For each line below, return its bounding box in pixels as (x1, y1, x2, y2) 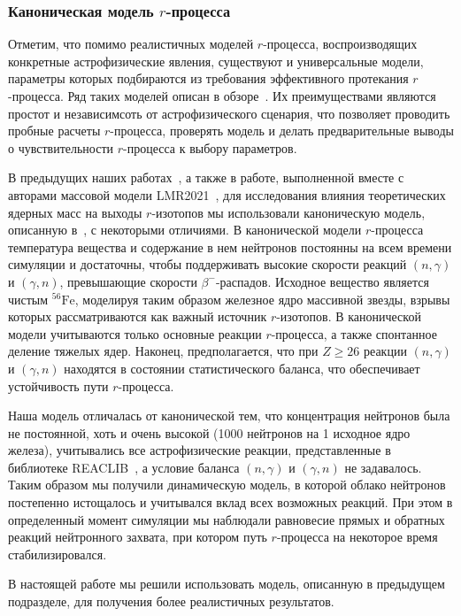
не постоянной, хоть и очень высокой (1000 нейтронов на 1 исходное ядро (8, 423, 411, 442)
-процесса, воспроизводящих (263, 35, 418, 53)
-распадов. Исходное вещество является (215, 272, 429, 290)
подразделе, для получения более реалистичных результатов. (8, 592, 334, 611)
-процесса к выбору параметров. (123, 138, 297, 157)
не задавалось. (344, 458, 422, 476)
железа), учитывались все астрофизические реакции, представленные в (8, 441, 391, 459)
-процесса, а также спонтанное (271, 324, 437, 343)
